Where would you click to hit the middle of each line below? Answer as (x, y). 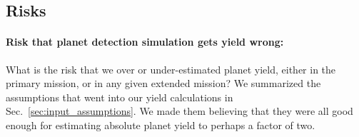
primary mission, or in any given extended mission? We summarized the (163, 83)
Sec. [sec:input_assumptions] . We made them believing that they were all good (179, 111)
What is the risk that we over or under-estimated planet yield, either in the (171, 69)
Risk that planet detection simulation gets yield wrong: (145, 42)
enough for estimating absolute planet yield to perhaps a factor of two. (161, 125)
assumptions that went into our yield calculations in (120, 97)
